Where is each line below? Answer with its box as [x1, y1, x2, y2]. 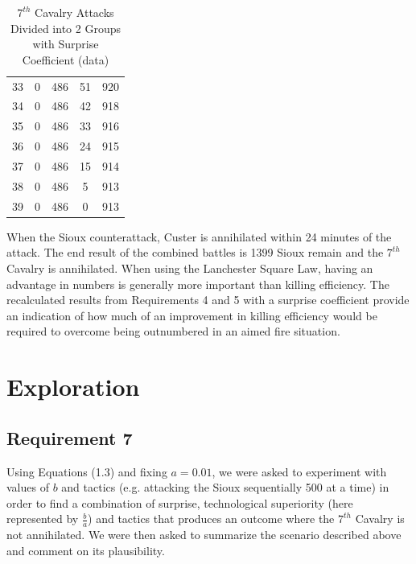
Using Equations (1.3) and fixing [6, 463, 167, 480]
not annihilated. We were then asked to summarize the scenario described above [6, 526, 402, 543]
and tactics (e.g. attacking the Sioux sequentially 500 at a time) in [61, 479, 389, 496]
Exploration [6, 370, 140, 403]
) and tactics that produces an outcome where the [88, 510, 335, 527]
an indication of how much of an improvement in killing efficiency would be [6, 307, 377, 323]
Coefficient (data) [22, 51, 109, 68]
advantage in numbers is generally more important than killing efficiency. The [6, 275, 389, 292]
